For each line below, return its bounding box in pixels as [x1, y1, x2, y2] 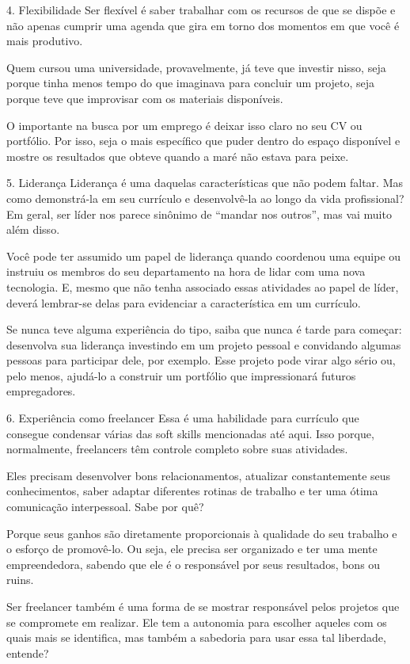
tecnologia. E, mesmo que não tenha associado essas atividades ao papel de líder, [6, 278, 399, 295]
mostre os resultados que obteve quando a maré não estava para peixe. [6, 147, 349, 164]
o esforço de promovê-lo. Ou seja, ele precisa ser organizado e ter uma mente [6, 540, 378, 557]
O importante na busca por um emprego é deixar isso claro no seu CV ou [6, 116, 363, 133]
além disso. [6, 221, 60, 238]
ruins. [6, 571, 34, 588]
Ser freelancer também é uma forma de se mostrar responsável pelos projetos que [6, 598, 400, 614]
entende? [6, 644, 49, 661]
